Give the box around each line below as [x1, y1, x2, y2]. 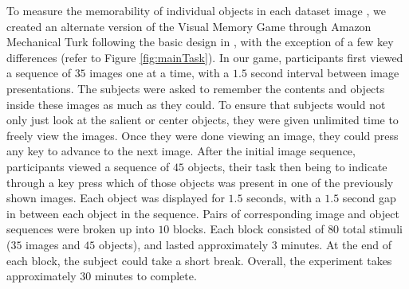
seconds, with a [246, 189, 321, 206]
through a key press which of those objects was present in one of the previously [6, 174, 394, 190]
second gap [342, 189, 396, 206]
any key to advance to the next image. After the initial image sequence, [6, 143, 356, 159]
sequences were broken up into [6, 221, 155, 237]
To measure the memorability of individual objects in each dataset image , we [6, 2, 386, 18]
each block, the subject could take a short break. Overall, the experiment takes [6, 252, 392, 268]
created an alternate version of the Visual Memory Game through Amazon [6, 18, 372, 34]
